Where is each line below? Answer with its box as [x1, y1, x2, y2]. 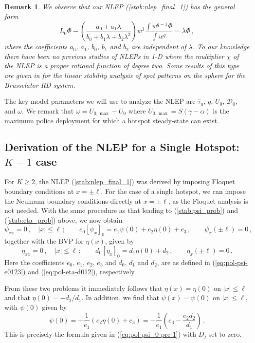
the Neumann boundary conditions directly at [4, 195, 141, 206]
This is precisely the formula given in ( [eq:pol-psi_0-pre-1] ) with [4, 328, 197, 339]
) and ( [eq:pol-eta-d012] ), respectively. [23, 267, 136, 277]
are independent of [131, 41, 186, 52]
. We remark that [21, 105, 74, 115]
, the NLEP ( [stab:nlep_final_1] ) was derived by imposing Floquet [35, 176, 235, 187]
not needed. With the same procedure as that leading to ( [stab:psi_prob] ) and [4, 205, 238, 215]
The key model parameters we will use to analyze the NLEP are [4, 96, 196, 106]
